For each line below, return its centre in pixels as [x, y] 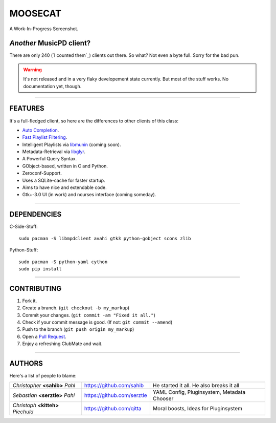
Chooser [163, 398]
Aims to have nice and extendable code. [64, 187]
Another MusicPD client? [50, 43]
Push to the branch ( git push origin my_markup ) [78, 329]
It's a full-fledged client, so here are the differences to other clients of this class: [94, 121]
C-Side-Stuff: [24, 227]
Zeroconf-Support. [42, 173]
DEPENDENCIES [36, 214]
